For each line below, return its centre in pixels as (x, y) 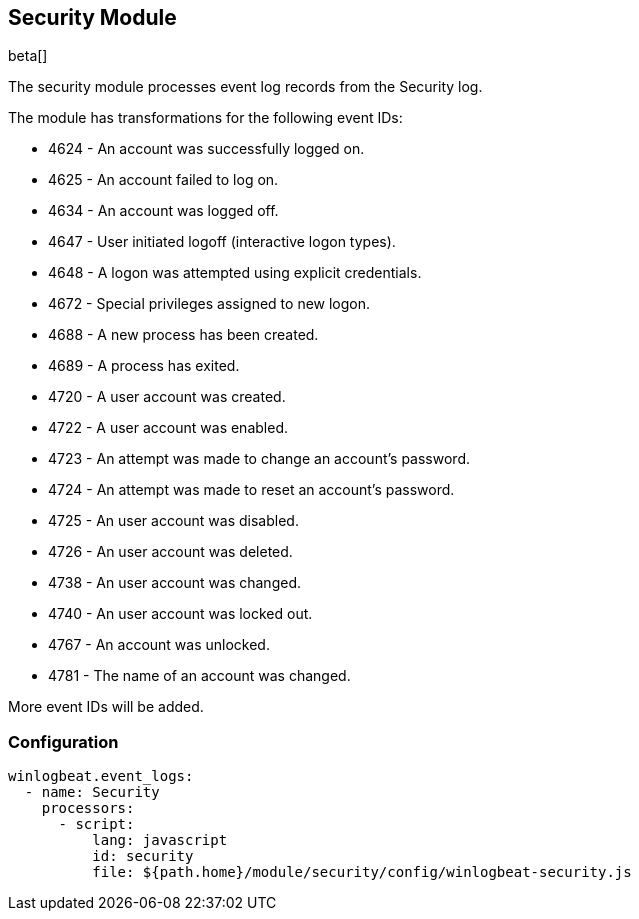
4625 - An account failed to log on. (163, 180)
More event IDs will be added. (106, 707)
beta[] (28, 56)
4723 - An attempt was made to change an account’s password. (259, 459)
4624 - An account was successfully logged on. (206, 149)
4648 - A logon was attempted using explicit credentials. (235, 273)
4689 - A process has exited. (144, 366)
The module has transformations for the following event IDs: (205, 118)
